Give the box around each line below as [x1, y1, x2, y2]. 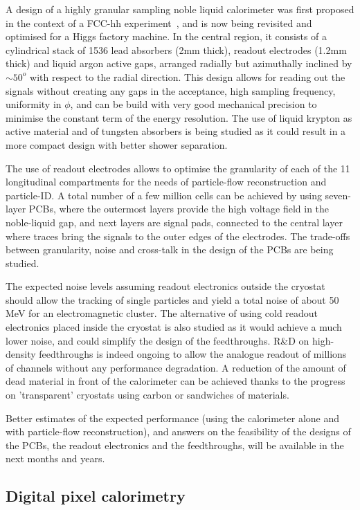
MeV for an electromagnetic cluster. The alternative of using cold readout [6, 306, 318, 320]
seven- [325, 188, 352, 202]
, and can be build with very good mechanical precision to [70, 97, 317, 111]
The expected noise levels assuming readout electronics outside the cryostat [6, 279, 325, 293]
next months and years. [6, 451, 105, 466]
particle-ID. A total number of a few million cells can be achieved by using [6, 188, 322, 202]
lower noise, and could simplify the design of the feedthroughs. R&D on [6, 333, 309, 347]
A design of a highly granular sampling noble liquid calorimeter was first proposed [6, 2, 354, 16]
